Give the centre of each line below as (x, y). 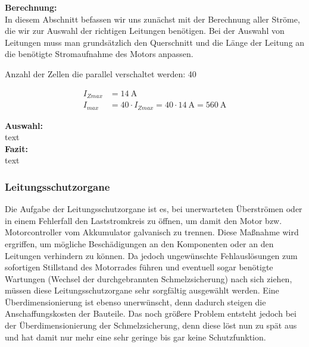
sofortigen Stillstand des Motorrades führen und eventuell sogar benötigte (139, 267)
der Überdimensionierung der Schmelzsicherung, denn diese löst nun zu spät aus (151, 325)
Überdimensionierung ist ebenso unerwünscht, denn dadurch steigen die (135, 302)
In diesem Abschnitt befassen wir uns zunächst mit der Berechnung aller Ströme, (152, 19)
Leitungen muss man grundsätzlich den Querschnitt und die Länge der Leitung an (155, 42)
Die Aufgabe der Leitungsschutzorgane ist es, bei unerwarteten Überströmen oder (154, 209)
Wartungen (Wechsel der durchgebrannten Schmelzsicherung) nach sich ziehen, (149, 278)
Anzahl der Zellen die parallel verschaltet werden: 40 (101, 73)
